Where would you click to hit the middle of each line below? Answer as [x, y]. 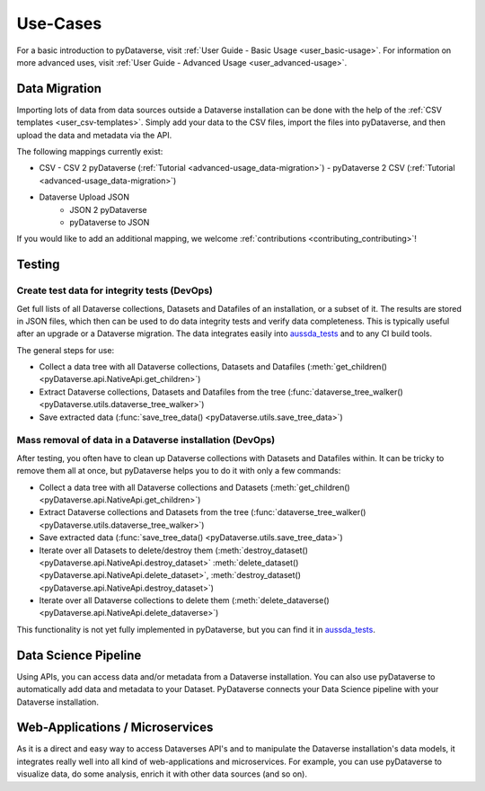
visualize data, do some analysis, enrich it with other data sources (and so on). [162, 774]
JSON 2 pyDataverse [108, 209]
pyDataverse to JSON [110, 222]
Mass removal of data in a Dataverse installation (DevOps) [146, 440]
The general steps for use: [66, 350]
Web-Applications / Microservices [115, 728]
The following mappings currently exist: [90, 152]
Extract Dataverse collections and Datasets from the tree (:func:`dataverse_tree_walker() [203, 512]
